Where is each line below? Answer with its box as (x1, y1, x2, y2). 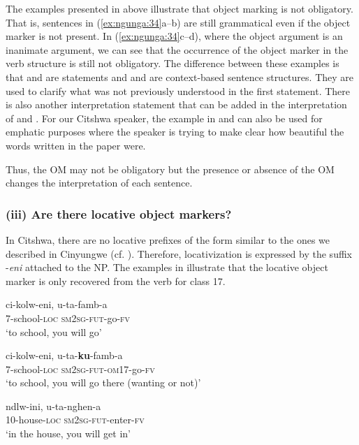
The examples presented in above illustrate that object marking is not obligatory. (6, 1, 353, 15)
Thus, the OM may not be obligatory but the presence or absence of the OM (6, 161, 335, 176)
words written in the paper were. (6, 138, 146, 152)
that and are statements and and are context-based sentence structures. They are (6, 69, 353, 84)
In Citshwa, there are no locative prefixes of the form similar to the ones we (6, 232, 330, 247)
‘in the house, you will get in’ (6, 426, 131, 441)
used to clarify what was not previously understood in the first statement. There (6, 83, 350, 98)
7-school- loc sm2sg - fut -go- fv (6, 310, 131, 325)
